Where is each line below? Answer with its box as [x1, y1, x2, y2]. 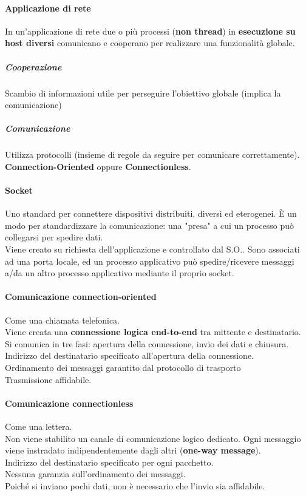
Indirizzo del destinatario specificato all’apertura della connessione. [5, 349, 254, 362]
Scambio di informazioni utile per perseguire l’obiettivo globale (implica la [5, 86, 281, 99]
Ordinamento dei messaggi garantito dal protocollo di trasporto [5, 361, 241, 374]
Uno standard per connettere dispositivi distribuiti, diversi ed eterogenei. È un [5, 207, 297, 220]
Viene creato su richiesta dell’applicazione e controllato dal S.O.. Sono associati [5, 243, 300, 256]
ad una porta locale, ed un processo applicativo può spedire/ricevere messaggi [5, 254, 294, 267]
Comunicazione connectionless [5, 396, 134, 409]
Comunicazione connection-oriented [5, 290, 157, 303]
